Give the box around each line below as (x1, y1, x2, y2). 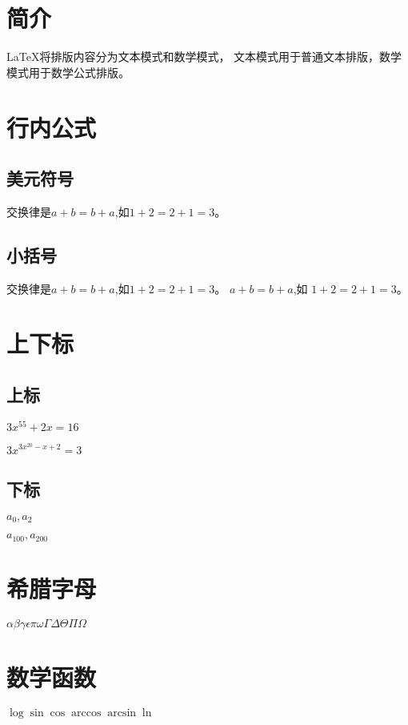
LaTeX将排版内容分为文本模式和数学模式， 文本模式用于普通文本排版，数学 (6, 48, 402, 65)
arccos (70, 707, 102, 719)
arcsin (107, 707, 137, 719)
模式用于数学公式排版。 (6, 63, 130, 80)
